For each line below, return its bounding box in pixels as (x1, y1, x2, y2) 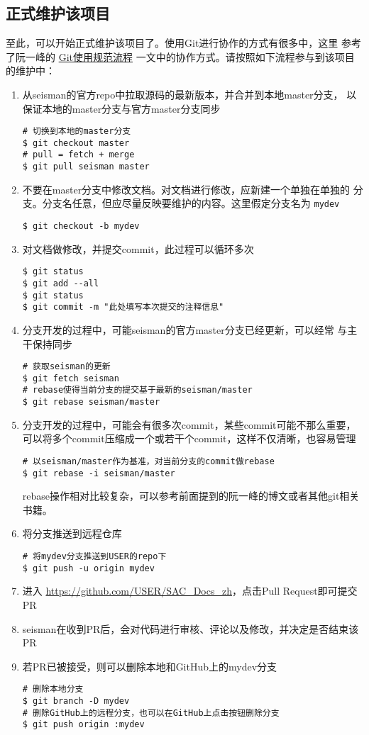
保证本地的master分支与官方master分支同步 (22, 101, 221, 116)
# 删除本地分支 (22, 684, 84, 695)
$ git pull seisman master (22, 162, 150, 172)
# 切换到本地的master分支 (22, 126, 131, 137)
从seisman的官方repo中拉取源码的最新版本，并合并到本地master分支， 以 (22, 86, 357, 101)
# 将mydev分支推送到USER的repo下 (22, 551, 167, 562)
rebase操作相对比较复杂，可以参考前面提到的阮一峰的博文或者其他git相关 (22, 488, 360, 503)
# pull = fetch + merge (22, 150, 135, 160)
